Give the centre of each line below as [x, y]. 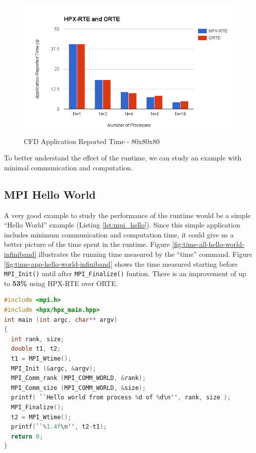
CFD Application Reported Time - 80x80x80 [92, 141]
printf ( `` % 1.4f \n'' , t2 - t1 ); [59, 427]
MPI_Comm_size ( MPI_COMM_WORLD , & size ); [78, 388]
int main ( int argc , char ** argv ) [61, 320]
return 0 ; [27, 436]
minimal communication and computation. [69, 167]
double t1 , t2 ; [36, 349]
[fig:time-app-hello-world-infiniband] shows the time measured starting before [121, 264]
